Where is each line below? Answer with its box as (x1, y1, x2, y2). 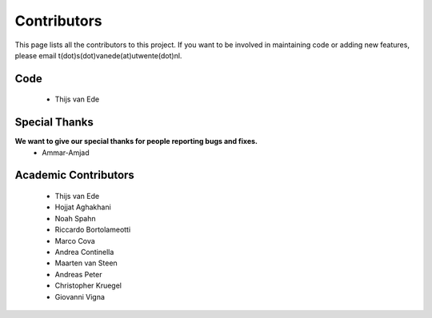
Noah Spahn (54, 213, 96, 223)
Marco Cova (54, 236, 95, 245)
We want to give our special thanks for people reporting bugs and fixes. (14, 137, 258, 146)
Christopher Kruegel (54, 280, 122, 291)
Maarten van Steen (54, 258, 118, 268)
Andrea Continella (54, 248, 114, 256)
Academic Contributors (14, 169, 135, 182)
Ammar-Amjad (42, 148, 90, 157)
